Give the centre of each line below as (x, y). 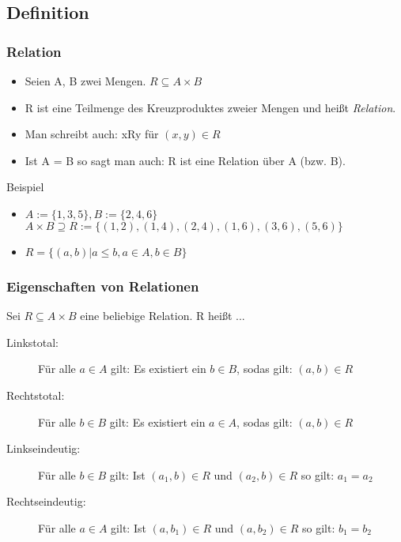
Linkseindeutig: (44, 448)
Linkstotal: (33, 342)
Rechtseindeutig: (46, 501)
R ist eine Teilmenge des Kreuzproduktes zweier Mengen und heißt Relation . (210, 107)
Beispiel (25, 187)
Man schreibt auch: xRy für (92, 134)
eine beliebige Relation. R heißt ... (163, 316)
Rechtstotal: (36, 395)
